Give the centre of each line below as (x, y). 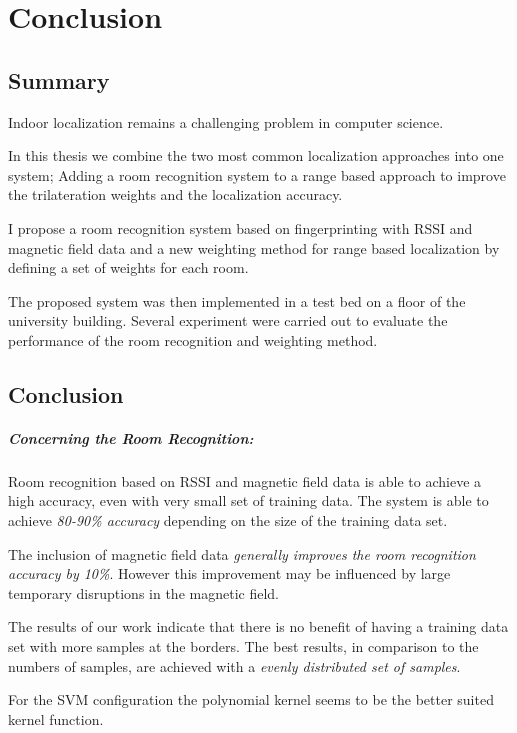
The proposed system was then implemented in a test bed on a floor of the (237, 300)
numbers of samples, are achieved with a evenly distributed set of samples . (234, 665)
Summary (59, 79)
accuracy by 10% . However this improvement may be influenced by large (229, 573)
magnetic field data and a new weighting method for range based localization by (254, 247)
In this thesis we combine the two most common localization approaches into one (256, 155)
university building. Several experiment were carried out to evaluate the (228, 320)
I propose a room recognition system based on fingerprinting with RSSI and (240, 227)
